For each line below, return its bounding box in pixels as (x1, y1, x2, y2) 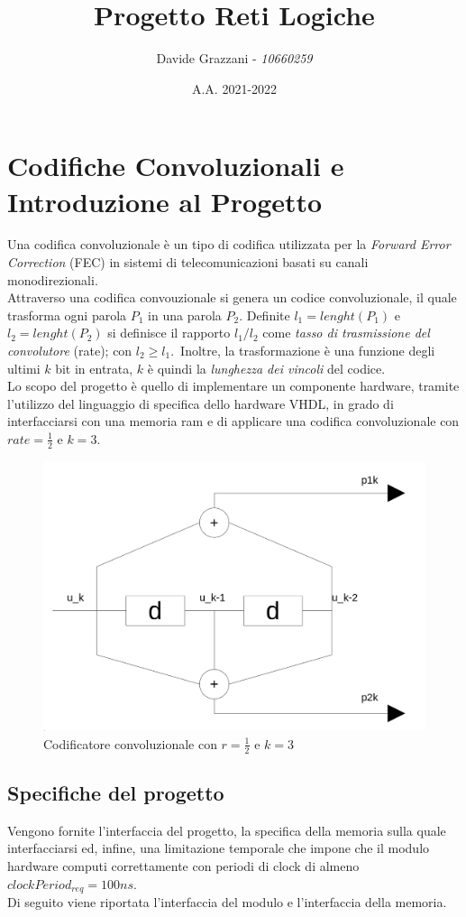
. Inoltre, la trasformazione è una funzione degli (170, 341, 435, 359)
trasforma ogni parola (7, 305, 127, 324)
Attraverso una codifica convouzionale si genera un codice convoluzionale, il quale (7, 288, 457, 307)
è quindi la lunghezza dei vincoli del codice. (147, 358, 386, 377)
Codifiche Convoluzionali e (7, 147, 344, 184)
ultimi (7, 358, 41, 377)
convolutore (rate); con (7, 341, 132, 359)
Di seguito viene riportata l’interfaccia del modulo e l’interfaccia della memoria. (7, 893, 447, 912)
